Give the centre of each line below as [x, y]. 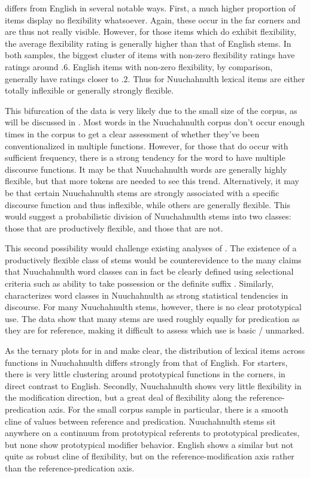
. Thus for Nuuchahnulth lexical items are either [216, 78]
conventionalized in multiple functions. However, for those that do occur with [147, 145]
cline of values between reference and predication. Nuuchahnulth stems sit [140, 421]
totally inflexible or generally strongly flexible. [89, 90]
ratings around [32, 66]
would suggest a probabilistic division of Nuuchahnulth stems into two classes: [148, 216]
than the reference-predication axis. [70, 468]
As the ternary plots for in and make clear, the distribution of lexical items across [155, 351]
